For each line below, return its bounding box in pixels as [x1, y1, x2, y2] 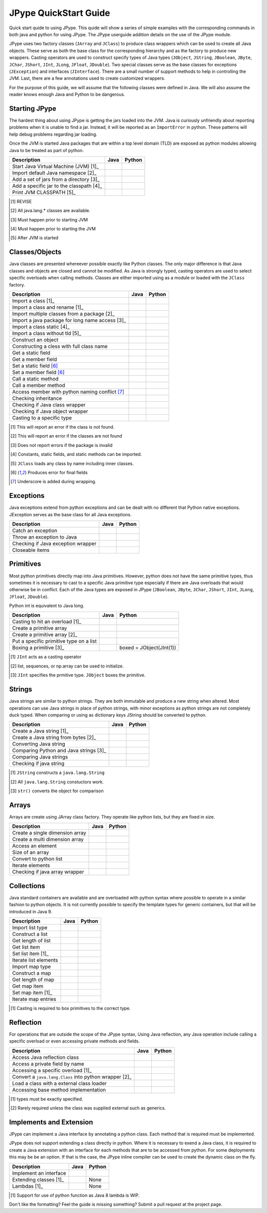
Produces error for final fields [27, 469, 88, 475]
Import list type [12, 924, 48, 931]
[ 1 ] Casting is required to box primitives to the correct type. [10, 1005, 131, 1011]
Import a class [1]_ [12, 297, 54, 304]
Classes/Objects [9, 248, 62, 256]
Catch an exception [12, 527, 58, 534]
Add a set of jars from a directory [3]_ [12, 176, 100, 183]
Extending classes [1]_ [12, 1176, 64, 1183]
